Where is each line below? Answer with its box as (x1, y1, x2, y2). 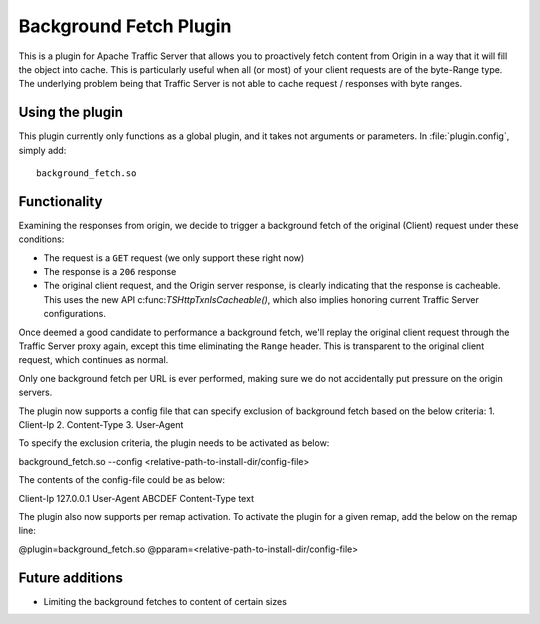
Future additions (18, 569, 124, 586)
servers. (18, 386, 53, 399)
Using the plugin (18, 104, 124, 121)
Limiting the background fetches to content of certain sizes (43, 595, 287, 607)
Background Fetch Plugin (18, 15, 232, 37)
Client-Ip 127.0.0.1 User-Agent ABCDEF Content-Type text (18, 492, 255, 504)
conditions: (18, 233, 65, 245)
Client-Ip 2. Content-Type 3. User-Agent (18, 419, 184, 430)
